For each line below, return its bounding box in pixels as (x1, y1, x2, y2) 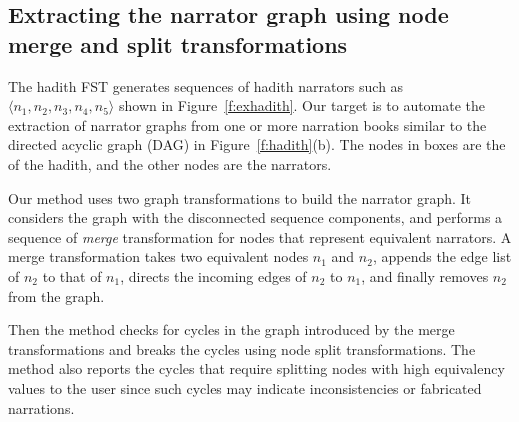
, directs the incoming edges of (120, 265, 307, 286)
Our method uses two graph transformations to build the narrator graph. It (8, 187, 472, 208)
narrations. (8, 397, 75, 418)
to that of (42, 265, 102, 286)
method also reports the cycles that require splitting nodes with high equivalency (8, 358, 505, 379)
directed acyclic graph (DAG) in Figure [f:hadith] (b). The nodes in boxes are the (8, 134, 506, 155)
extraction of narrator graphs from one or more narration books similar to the (8, 114, 487, 135)
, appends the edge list (372, 246, 512, 267)
